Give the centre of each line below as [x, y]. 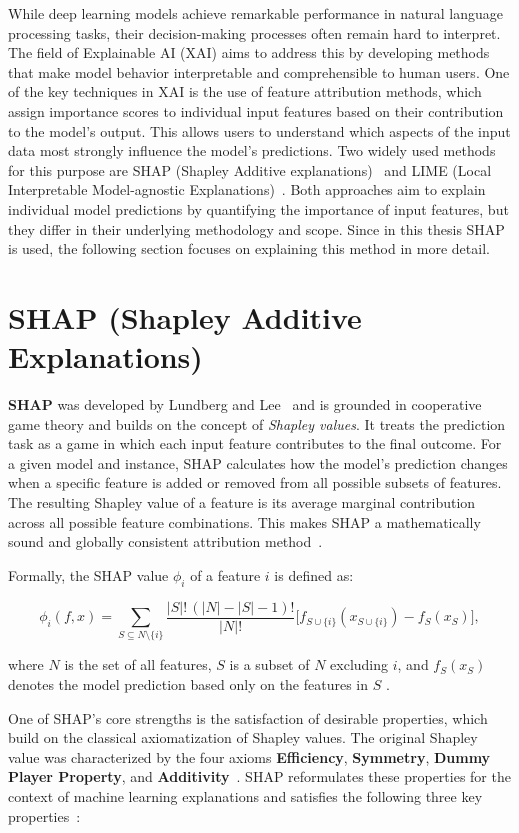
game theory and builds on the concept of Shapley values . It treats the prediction [257, 423]
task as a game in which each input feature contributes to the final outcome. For [255, 443]
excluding [359, 664]
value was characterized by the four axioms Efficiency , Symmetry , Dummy [249, 756]
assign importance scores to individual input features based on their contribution [256, 110]
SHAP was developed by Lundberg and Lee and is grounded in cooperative [245, 404]
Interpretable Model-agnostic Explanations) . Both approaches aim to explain [247, 189]
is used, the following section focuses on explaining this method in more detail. [249, 248]
